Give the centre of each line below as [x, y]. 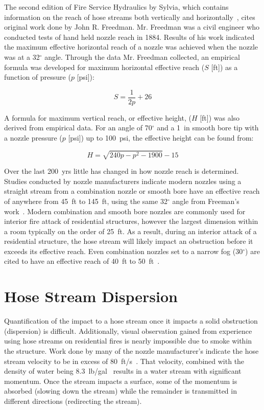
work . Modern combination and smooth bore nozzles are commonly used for [125, 211]
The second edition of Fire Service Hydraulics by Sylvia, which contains [116, 7]
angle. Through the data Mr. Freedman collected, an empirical [142, 56]
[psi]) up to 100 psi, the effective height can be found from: [161, 138]
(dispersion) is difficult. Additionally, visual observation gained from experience [128, 331]
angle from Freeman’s [206, 201]
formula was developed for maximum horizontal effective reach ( [104, 67]
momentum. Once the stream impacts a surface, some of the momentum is [121, 381]
